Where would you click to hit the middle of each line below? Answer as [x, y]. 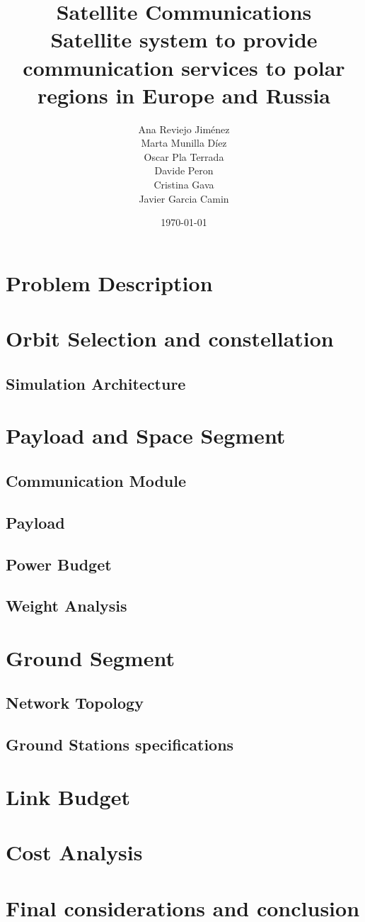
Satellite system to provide [184, 39]
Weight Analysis [66, 606]
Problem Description [109, 282]
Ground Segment [90, 657]
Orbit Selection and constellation [170, 338]
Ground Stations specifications [120, 744]
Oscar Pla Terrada [184, 156]
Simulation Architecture [96, 383]
